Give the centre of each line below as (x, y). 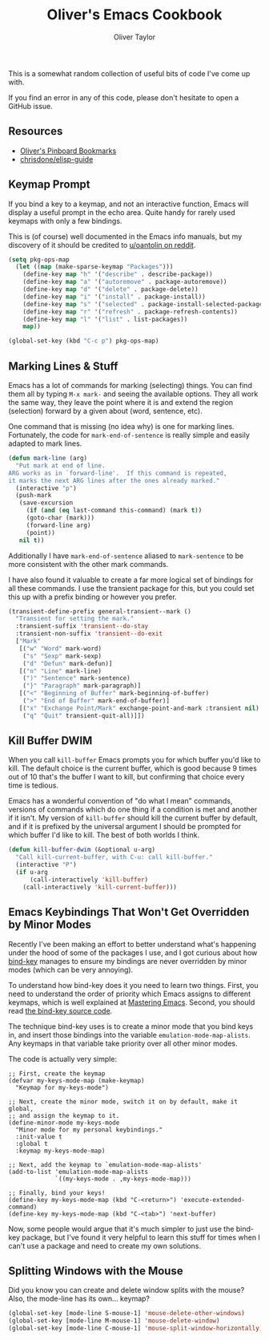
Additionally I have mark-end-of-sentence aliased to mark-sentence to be (126, 556)
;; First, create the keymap (57, 1073)
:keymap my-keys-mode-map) (60, 1151)
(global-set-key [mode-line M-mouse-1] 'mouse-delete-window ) (114, 1321)
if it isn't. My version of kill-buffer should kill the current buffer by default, (133, 818)
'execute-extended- (213, 1200)
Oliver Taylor (134, 37)
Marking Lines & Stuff (63, 366)
